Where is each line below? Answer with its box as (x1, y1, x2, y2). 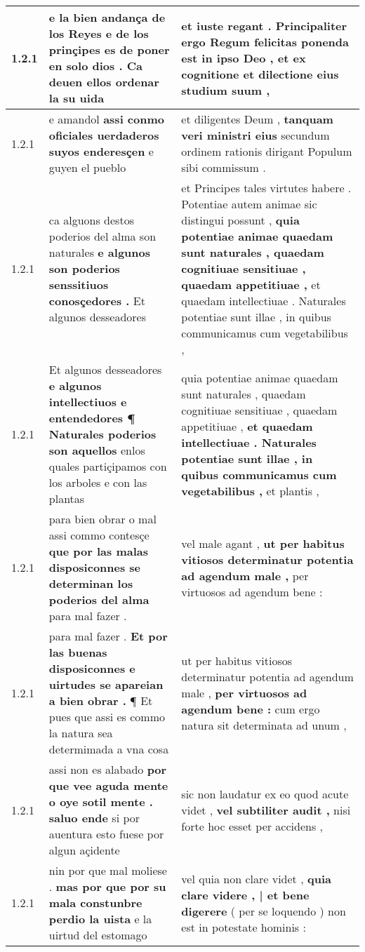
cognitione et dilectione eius (181, 65, 339, 82)
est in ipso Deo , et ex (181, 49, 306, 66)
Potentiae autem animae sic (181, 196, 317, 212)
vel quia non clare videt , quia (181, 870, 331, 887)
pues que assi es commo (48, 709, 165, 725)
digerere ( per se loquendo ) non (181, 902, 346, 919)
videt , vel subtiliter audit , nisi (181, 801, 351, 818)
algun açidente (48, 842, 120, 858)
